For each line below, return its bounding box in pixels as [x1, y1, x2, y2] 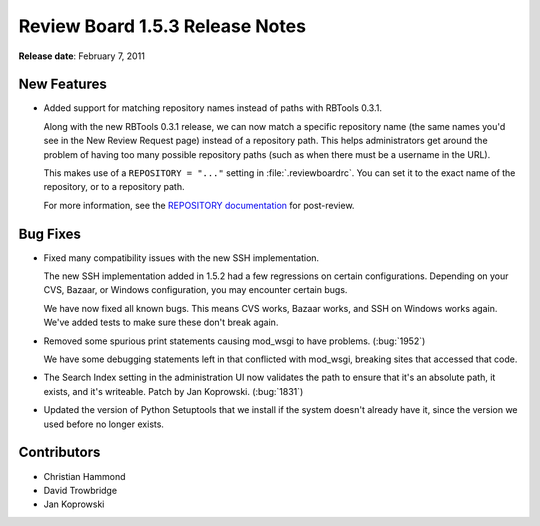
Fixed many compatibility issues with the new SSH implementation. [43, 251, 320, 264]
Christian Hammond [43, 470, 126, 482]
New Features [18, 76, 107, 93]
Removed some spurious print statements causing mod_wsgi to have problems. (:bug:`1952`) [43, 335, 426, 347]
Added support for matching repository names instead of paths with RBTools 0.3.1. [43, 102, 382, 114]
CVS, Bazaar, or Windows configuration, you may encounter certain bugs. [43, 284, 348, 296]
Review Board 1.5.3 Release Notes [18, 15, 307, 37]
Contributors [18, 444, 101, 461]
